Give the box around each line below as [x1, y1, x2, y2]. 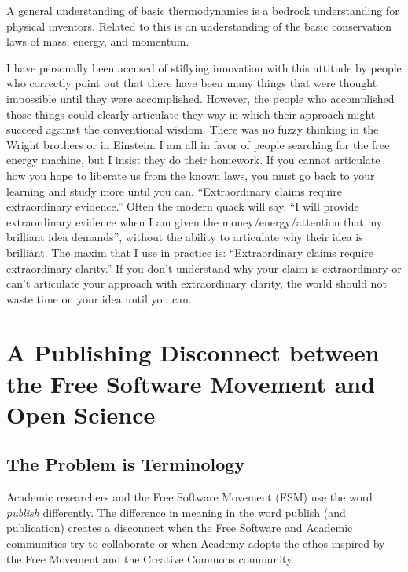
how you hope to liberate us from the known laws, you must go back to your [6, 167, 375, 183]
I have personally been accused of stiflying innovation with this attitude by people [6, 59, 402, 75]
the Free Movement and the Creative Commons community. [6, 550, 295, 566]
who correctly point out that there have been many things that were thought [6, 75, 377, 91]
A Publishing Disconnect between [6, 336, 380, 368]
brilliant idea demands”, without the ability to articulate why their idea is [6, 229, 363, 245]
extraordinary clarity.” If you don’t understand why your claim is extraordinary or [6, 259, 402, 276]
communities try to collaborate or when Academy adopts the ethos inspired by [6, 535, 385, 552]
